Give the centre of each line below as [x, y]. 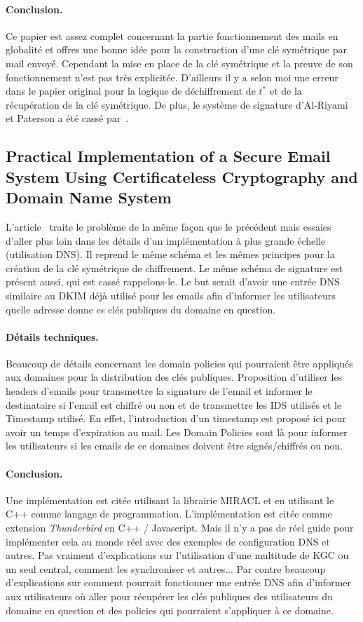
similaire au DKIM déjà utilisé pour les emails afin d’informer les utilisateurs [171, 295]
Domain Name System [89, 197]
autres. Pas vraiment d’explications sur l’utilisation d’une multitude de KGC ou [177, 555]
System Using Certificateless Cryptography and [182, 176]
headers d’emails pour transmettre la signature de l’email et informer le [159, 391]
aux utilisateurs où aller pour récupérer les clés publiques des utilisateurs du [169, 596]
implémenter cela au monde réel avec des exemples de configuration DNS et [168, 541]
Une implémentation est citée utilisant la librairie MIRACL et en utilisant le [170, 500]
